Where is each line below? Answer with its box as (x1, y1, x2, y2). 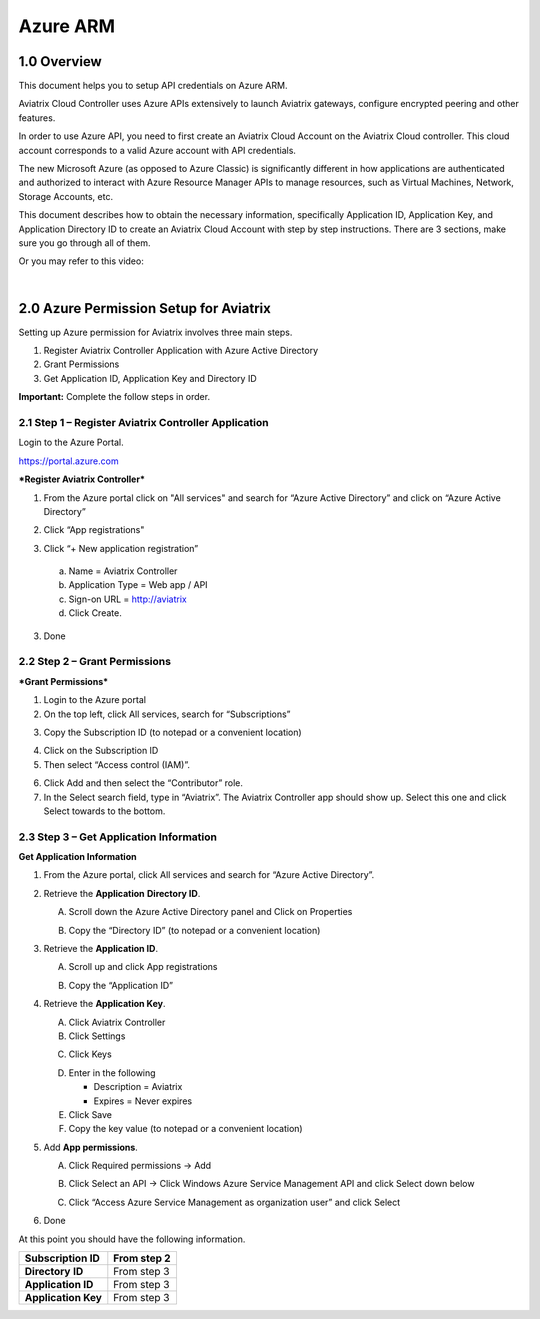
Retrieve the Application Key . (43, 998, 166, 1010)
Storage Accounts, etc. (18, 190, 114, 202)
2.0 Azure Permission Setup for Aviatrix (18, 300, 272, 317)
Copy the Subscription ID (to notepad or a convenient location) (43, 726, 302, 738)
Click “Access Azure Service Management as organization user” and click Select (68, 1196, 401, 1208)
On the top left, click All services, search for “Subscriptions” (43, 708, 291, 720)
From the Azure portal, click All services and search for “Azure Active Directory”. (43, 869, 375, 881)
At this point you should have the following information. (18, 1233, 246, 1245)
